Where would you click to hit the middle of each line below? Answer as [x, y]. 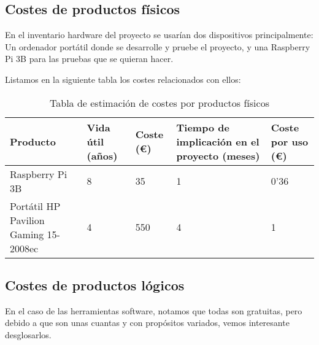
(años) [102, 155]
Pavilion [27, 220]
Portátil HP [35, 206]
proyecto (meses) [218, 155]
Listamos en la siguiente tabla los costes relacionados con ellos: [123, 79]
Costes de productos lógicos [95, 285]
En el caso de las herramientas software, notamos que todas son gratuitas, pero [154, 310]
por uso [290, 141]
